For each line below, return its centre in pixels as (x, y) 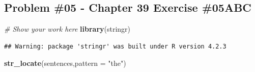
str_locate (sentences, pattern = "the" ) (65, 63)
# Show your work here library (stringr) (67, 29)
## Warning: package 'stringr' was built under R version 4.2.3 (115, 46)
